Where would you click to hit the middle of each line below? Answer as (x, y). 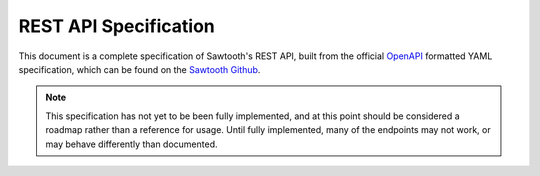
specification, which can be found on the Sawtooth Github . (139, 69)
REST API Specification (116, 26)
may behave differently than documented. (132, 144)
